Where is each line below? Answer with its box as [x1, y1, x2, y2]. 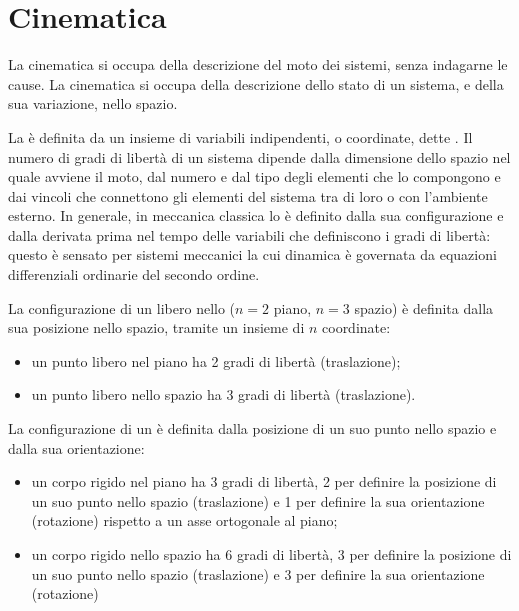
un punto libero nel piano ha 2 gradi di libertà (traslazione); [31, 350, 401, 371]
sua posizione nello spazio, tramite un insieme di [8, 317, 305, 338]
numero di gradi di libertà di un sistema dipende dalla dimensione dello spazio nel [8, 146, 511, 167]
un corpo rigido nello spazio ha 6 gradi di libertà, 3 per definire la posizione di [31, 544, 512, 564]
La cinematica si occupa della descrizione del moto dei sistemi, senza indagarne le [8, 54, 508, 75]
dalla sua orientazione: [8, 437, 145, 458]
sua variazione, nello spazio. [8, 93, 178, 114]
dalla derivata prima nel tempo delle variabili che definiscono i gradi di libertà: [8, 224, 491, 245]
